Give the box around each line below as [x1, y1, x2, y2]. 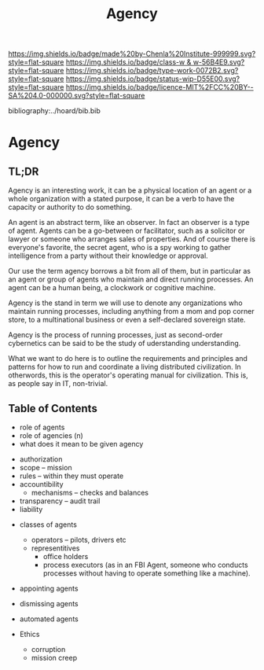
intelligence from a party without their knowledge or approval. [8, 251, 208, 260]
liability [19, 505, 43, 514]
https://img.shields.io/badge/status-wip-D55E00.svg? [65, 74, 240, 83]
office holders [42, 552, 89, 561]
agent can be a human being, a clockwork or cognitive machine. [8, 283, 216, 293]
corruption [31, 645, 66, 653]
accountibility [19, 480, 64, 488]
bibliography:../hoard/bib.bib [8, 106, 101, 116]
